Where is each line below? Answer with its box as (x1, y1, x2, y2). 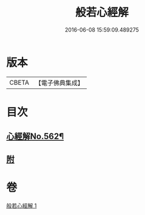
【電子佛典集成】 (35, 79, 84, 87)
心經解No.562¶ (6, 132, 64, 142)
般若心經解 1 (6, 202, 37, 209)
